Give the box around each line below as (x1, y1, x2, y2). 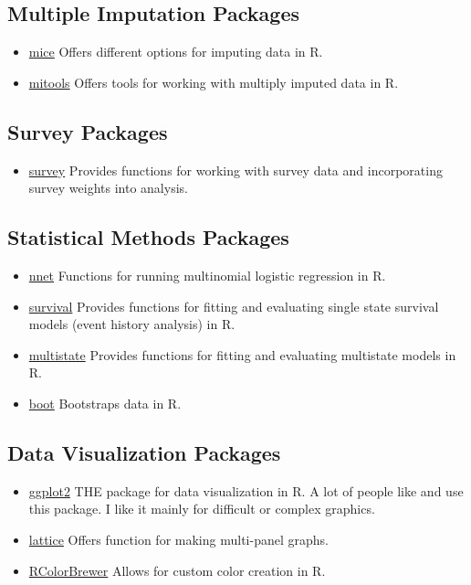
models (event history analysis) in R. (28, 314, 235, 334)
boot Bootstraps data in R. (28, 393, 182, 412)
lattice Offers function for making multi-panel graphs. (28, 529, 329, 548)
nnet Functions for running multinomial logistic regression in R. (28, 265, 386, 284)
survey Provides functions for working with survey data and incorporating (28, 160, 443, 179)
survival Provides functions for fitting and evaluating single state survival (28, 296, 439, 315)
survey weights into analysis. (28, 178, 188, 197)
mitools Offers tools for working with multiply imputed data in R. (28, 72, 399, 91)
